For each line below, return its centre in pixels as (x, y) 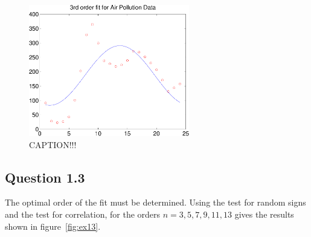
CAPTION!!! (53, 144)
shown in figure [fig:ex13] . (53, 226)
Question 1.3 (45, 177)
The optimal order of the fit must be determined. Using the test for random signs (155, 202)
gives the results (264, 214)
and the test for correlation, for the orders (83, 214)
